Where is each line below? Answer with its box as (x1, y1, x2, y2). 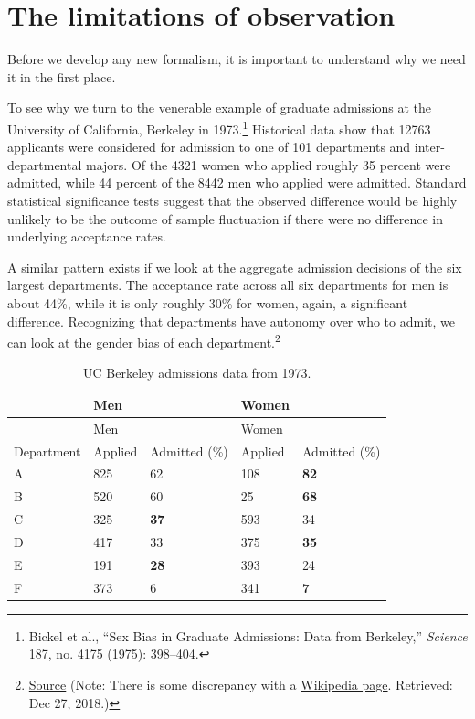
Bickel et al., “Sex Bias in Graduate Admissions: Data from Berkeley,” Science (28, 626, 468, 645)
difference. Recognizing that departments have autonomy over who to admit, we (7, 311, 455, 330)
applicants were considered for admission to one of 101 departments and (7, 137, 411, 156)
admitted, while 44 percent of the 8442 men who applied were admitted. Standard (7, 173, 467, 192)
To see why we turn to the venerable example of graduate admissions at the (7, 98, 431, 117)
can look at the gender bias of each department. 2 (7, 330, 280, 351)
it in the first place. (7, 67, 116, 86)
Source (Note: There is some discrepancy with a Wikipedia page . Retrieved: (28, 674, 453, 693)
